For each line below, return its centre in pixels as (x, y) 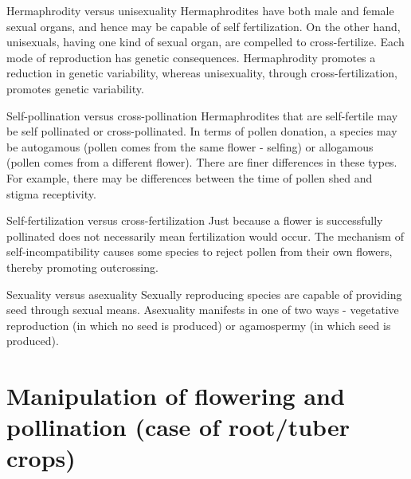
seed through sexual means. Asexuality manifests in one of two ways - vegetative (203, 310)
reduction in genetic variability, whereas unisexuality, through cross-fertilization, (202, 73)
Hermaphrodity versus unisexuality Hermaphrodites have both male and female (200, 10)
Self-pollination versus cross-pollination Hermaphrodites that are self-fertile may (202, 115)
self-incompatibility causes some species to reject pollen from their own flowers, (200, 251)
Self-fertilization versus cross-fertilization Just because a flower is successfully (195, 220)
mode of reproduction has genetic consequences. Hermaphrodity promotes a (191, 57)
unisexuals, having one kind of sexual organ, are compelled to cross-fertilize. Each (205, 42)
